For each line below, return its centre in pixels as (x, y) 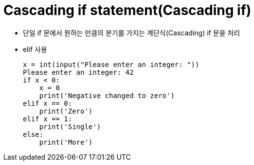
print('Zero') (66, 111)
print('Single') (70, 126)
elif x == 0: (48, 103)
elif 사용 (35, 49)
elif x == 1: (48, 119)
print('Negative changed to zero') (107, 95)
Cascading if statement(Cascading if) (127, 10)
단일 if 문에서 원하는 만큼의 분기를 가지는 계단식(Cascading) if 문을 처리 (132, 33)
